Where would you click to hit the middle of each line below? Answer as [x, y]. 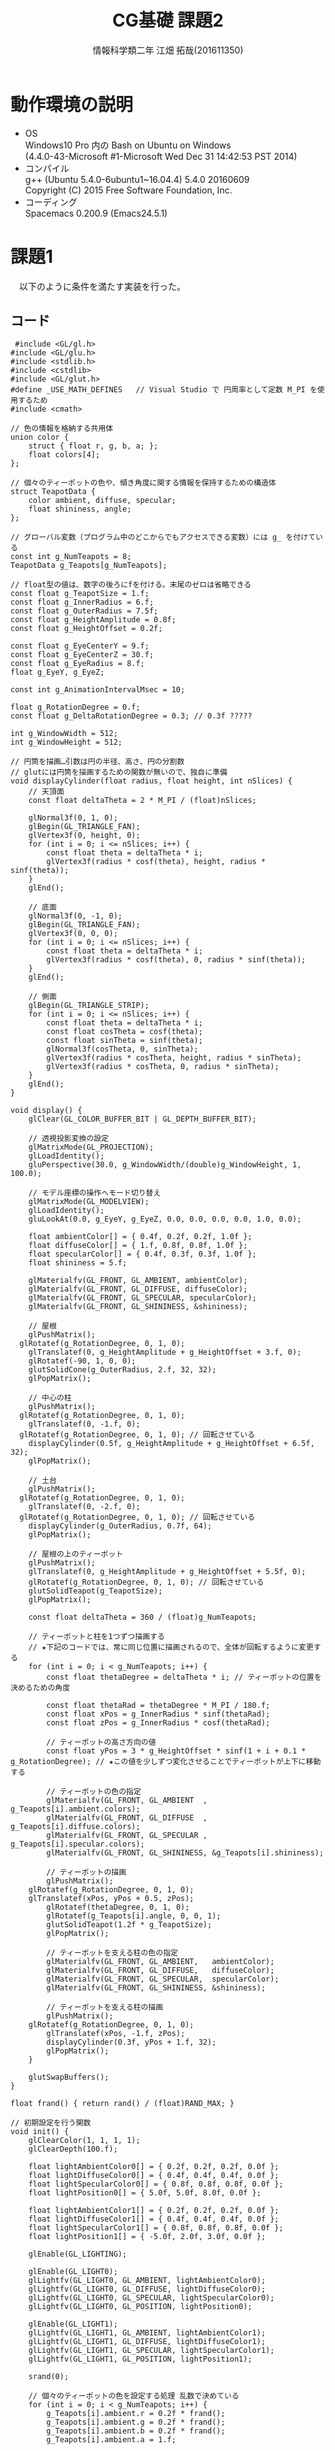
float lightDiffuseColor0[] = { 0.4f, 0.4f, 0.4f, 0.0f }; [154, 2176]
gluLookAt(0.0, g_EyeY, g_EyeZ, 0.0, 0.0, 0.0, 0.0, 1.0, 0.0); [165, 1219]
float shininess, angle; [80, 509]
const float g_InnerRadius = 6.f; [82, 602]
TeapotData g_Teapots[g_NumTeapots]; [89, 566]
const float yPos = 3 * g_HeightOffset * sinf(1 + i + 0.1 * [176, 1751]
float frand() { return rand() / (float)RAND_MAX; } [122, 2104]
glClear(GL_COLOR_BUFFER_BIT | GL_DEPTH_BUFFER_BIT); [142, 1119]
